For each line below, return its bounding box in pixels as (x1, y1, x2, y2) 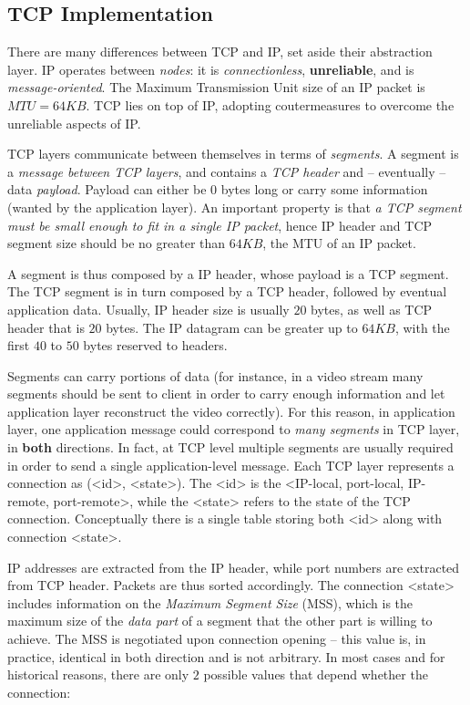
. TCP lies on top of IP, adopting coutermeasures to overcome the (86, 95, 455, 114)
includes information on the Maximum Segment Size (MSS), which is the (7, 593, 414, 612)
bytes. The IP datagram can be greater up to (106, 317, 358, 337)
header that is (7, 317, 85, 337)
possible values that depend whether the (203, 665, 428, 684)
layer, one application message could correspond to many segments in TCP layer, (7, 420, 460, 439)
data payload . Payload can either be (7, 180, 207, 199)
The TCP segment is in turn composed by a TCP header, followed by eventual (7, 282, 447, 301)
